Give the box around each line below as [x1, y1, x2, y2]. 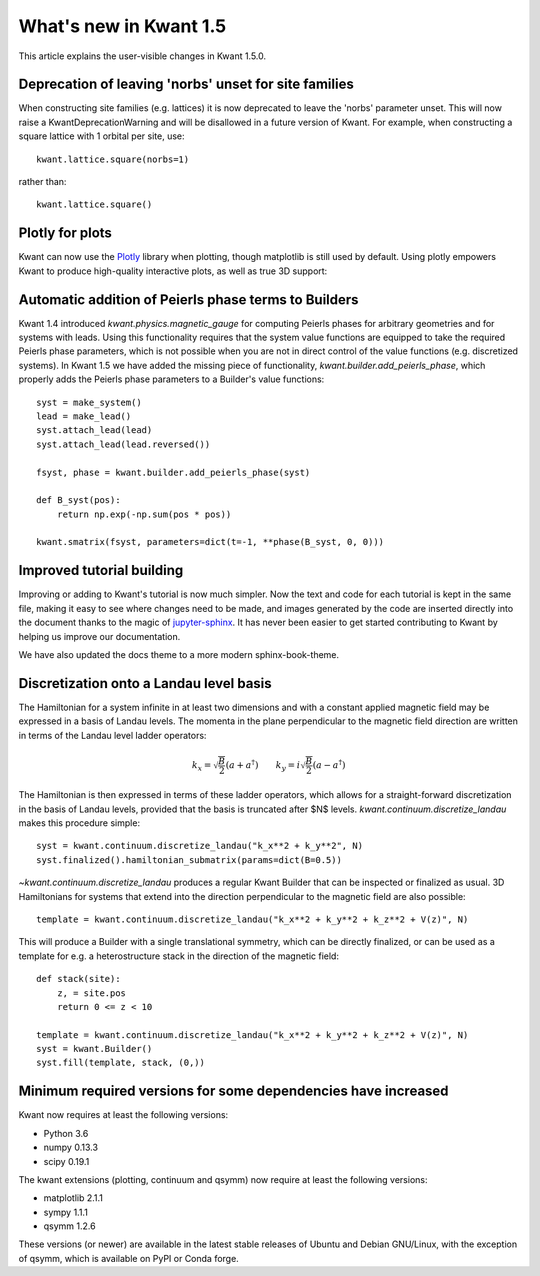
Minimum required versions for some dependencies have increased [18, 1083, 449, 1100]
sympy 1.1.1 [43, 1206, 89, 1218]
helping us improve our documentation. [18, 630, 181, 642]
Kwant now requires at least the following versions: [18, 1109, 229, 1121]
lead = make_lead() [36, 410, 132, 422]
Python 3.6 [43, 1127, 89, 1139]
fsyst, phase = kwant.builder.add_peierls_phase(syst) [36, 466, 311, 478]
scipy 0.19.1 [43, 1155, 90, 1167]
